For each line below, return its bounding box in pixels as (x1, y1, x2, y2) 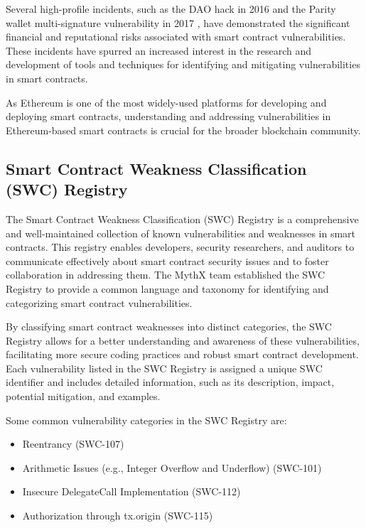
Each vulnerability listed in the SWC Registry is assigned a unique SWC (6, 360, 323, 375)
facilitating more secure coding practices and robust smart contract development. (6, 347, 359, 362)
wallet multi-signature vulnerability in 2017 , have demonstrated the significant (6, 15, 350, 30)
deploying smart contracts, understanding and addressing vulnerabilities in (6, 109, 331, 124)
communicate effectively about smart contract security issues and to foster (6, 253, 329, 268)
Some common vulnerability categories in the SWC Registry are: (6, 412, 287, 427)
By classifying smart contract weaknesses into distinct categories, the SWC (6, 319, 332, 334)
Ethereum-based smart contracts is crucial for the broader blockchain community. (6, 122, 361, 137)
